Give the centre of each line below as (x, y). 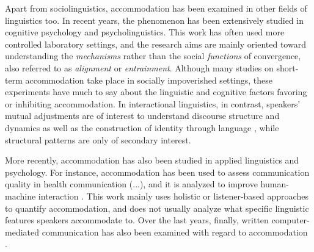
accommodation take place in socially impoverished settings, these (149, 80)
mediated (22, 232)
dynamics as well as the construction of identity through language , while (142, 127)
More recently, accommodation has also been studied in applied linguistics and (152, 160)
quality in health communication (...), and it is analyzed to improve (131, 184)
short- (287, 67)
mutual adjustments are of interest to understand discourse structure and (142, 116)
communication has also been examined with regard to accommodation (175, 232)
